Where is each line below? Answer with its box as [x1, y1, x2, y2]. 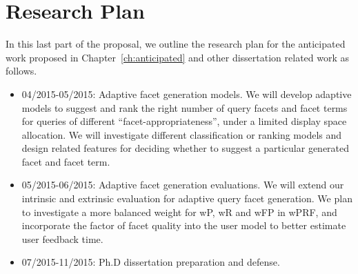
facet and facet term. [21, 154, 110, 168]
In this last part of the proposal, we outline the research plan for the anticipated [6, 37, 346, 51]
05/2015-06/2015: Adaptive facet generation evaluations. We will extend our [21, 177, 344, 192]
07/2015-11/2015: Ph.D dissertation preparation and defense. [21, 255, 280, 269]
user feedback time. [21, 231, 103, 246]
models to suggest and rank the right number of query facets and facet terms [21, 100, 348, 115]
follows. [6, 63, 37, 78]
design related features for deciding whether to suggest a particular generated [21, 141, 350, 155]
